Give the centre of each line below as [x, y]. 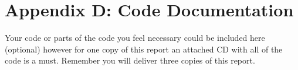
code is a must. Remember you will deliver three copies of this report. [130, 60]
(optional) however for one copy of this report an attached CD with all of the [144, 49]
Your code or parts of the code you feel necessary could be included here [135, 38]
